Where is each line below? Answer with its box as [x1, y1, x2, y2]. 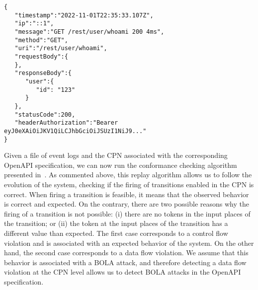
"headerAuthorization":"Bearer [14, 119, 118, 127]
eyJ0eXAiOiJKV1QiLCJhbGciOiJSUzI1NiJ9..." [4, 127, 147, 135]
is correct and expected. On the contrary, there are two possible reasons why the [4, 199, 249, 209]
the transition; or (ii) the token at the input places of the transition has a [4, 218, 228, 228]
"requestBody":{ [14, 53, 68, 60]
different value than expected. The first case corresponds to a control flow [4, 227, 228, 238]
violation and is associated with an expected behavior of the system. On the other [4, 237, 254, 248]
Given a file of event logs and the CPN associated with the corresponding [4, 150, 228, 160]
